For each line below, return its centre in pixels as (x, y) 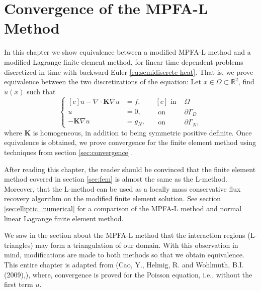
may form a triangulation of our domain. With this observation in (137, 245)
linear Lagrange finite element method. (64, 218)
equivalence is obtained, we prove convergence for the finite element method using (130, 142)
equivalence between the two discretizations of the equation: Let (103, 82)
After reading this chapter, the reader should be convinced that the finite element (130, 169)
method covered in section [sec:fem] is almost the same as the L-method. (116, 179)
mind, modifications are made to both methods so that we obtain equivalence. (124, 255)
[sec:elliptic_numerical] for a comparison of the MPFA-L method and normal (123, 208)
